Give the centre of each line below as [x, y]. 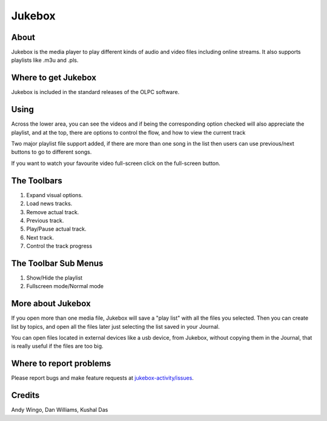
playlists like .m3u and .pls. [45, 60]
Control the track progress [59, 246]
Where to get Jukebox [54, 78]
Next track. [40, 237]
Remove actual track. [53, 212]
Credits [25, 395]
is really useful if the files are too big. [57, 346]
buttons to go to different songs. [51, 152]
